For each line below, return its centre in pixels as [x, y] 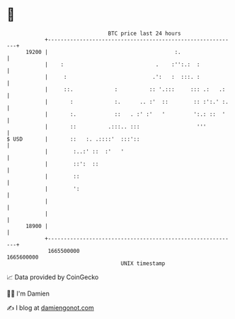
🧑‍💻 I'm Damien [28, 293]
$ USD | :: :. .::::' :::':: [73, 139]
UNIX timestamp [143, 263]
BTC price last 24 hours [144, 33]
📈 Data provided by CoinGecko [53, 277]
